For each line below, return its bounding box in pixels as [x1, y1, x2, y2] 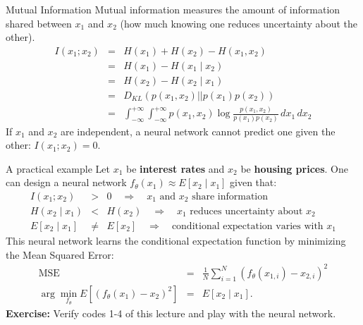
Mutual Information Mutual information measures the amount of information [6, 2, 340, 16]
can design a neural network [6, 175, 127, 190]
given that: [230, 175, 277, 190]
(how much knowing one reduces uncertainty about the [120, 16, 358, 30]
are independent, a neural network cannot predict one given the [60, 123, 336, 138]
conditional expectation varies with [171, 221, 324, 232]
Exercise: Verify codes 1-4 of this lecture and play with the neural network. [6, 306, 336, 321]
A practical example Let [6, 161, 110, 176]
